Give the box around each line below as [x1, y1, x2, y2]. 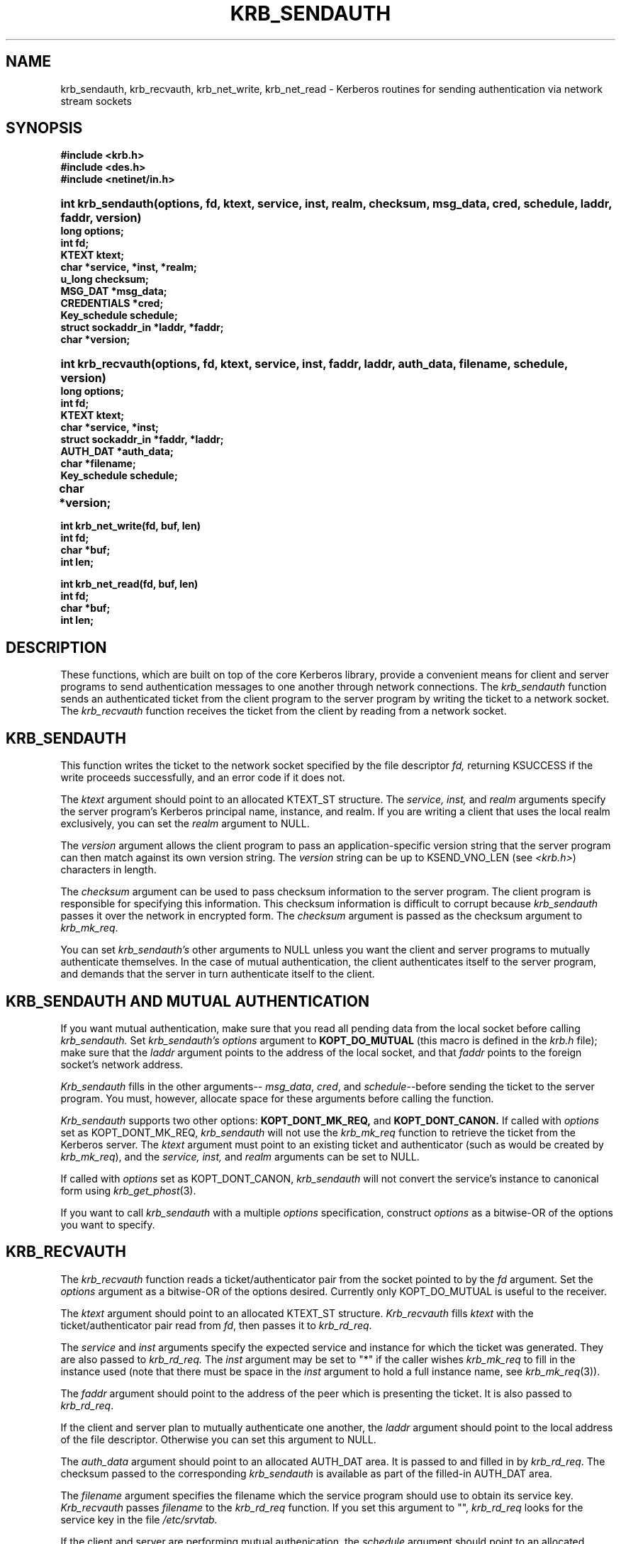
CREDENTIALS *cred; [60, 297, 164, 310]
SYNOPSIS [6, 119, 83, 138]
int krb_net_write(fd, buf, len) [60, 520, 201, 532]
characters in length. [60, 863, 157, 876]
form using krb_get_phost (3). [60, 1184, 196, 1197]
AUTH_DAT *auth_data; [60, 445, 174, 458]
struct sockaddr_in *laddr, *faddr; [60, 321, 224, 334]
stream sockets [60, 94, 132, 107]
